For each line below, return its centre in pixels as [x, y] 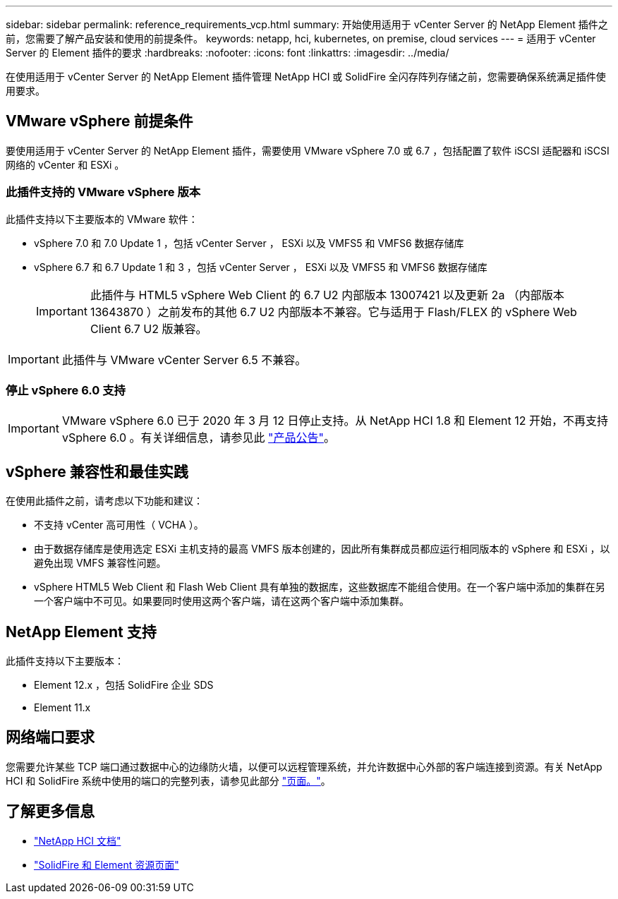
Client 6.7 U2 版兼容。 [149, 328]
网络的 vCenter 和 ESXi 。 [65, 164]
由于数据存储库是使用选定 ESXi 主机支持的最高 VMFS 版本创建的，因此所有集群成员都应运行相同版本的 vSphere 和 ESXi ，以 [322, 549]
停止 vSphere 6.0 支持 [66, 390]
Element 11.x [62, 708]
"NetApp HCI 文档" [78, 840]
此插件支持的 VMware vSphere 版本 [103, 192]
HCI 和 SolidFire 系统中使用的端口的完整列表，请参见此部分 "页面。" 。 [168, 780]
